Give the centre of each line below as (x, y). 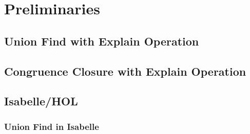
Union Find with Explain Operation (102, 41)
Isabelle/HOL (41, 101)
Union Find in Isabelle (52, 126)
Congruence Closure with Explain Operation (125, 71)
